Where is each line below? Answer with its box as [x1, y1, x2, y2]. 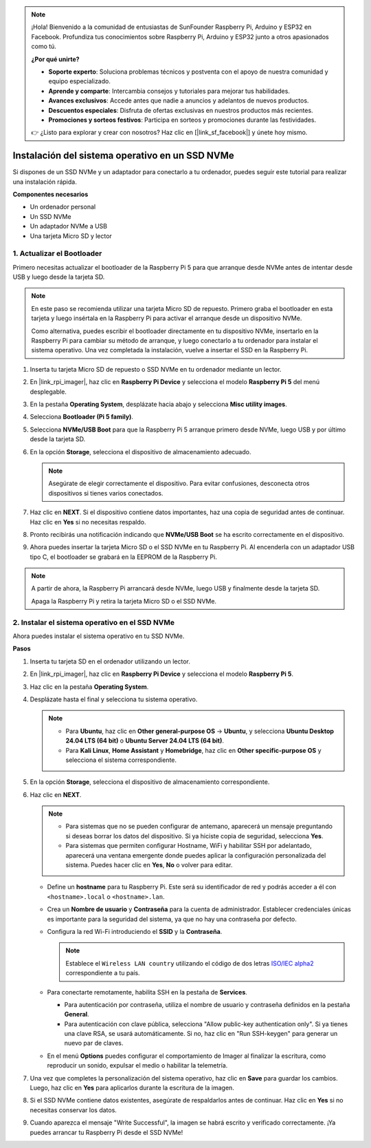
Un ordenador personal [30, 203, 96, 211]
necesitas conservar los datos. [30, 1105, 117, 1114]
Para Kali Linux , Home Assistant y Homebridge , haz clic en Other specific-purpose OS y [65, 746, 322, 754]
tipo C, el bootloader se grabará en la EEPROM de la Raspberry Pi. [30, 553, 218, 561]
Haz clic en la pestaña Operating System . [30, 682, 149, 691]
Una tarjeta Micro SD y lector [30, 231, 113, 240]
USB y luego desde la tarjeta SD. [12, 273, 105, 281]
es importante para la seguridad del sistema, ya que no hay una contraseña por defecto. [47, 915, 297, 923]
